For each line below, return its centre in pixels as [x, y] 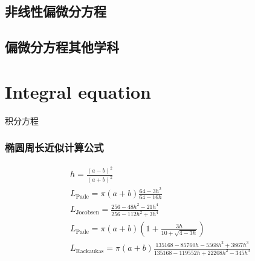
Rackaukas [90, 251]
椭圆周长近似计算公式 [54, 147]
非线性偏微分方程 [56, 11]
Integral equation [78, 91]
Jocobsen [87, 212]
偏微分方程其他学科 [62, 47]
